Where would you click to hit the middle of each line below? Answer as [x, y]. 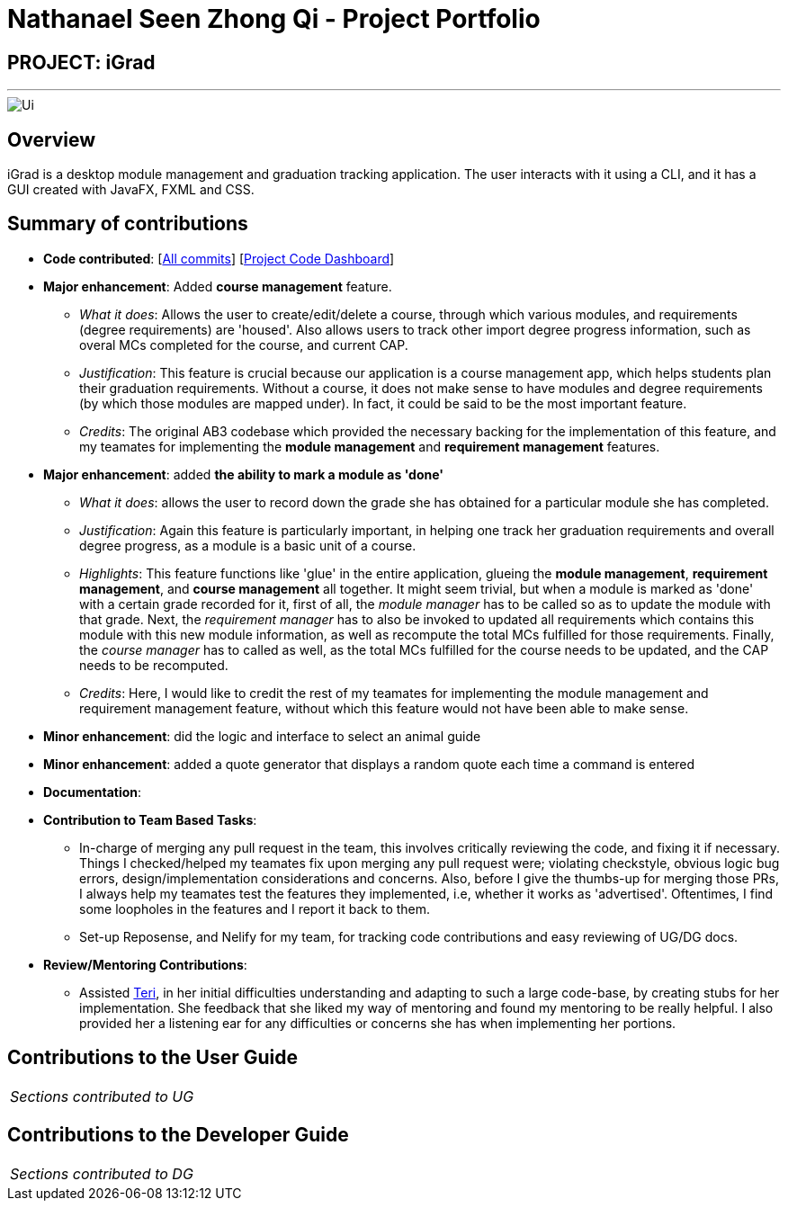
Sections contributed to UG [102, 1096]
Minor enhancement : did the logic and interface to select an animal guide [262, 736]
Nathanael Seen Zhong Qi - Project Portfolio [274, 19]
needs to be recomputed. [154, 665]
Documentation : [93, 792]
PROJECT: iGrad [81, 62]
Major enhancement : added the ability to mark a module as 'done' [244, 474]
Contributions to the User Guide [152, 1058]
